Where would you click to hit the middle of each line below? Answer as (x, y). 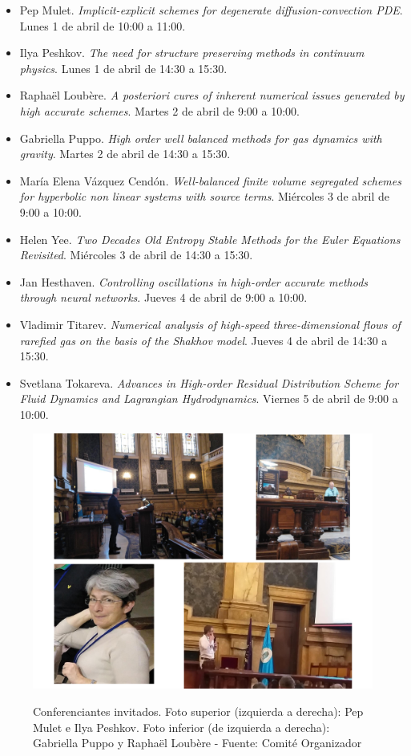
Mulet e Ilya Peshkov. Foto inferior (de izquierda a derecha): (181, 727)
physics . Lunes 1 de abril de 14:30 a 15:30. (123, 68)
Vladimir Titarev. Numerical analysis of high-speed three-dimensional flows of (210, 324)
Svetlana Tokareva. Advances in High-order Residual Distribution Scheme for (209, 382)
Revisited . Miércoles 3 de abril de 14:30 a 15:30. (136, 255)
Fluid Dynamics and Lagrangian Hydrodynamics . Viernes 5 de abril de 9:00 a (209, 398)
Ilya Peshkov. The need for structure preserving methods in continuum (192, 53)
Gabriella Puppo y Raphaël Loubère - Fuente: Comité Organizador (197, 743)
